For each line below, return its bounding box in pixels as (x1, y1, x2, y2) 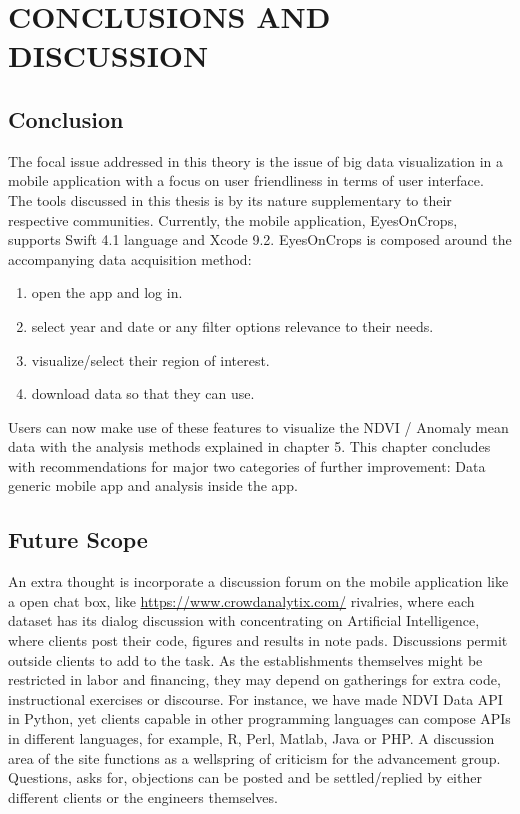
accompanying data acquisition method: (8, 248, 252, 269)
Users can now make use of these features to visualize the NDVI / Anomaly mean (8, 416, 509, 437)
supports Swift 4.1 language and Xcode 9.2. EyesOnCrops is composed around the (8, 229, 512, 250)
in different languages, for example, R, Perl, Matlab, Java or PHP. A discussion (8, 728, 495, 749)
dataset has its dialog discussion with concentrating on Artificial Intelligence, (8, 610, 480, 631)
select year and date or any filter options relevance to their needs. (31, 315, 434, 336)
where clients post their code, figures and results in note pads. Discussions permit (8, 630, 508, 651)
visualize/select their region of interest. (31, 349, 270, 370)
